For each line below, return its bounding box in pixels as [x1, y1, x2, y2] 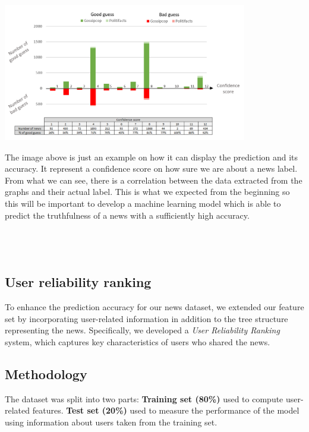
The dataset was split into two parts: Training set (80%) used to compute [5, 392, 283, 405]
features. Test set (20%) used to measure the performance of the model [32, 404, 299, 417]
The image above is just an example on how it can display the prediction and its [5, 150, 298, 163]
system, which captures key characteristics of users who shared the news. [5, 335, 270, 348]
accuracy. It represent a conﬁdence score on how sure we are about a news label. [5, 162, 298, 175]
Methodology [5, 364, 87, 383]
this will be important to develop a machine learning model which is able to [5, 197, 281, 209]
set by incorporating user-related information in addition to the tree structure [5, 312, 288, 324]
